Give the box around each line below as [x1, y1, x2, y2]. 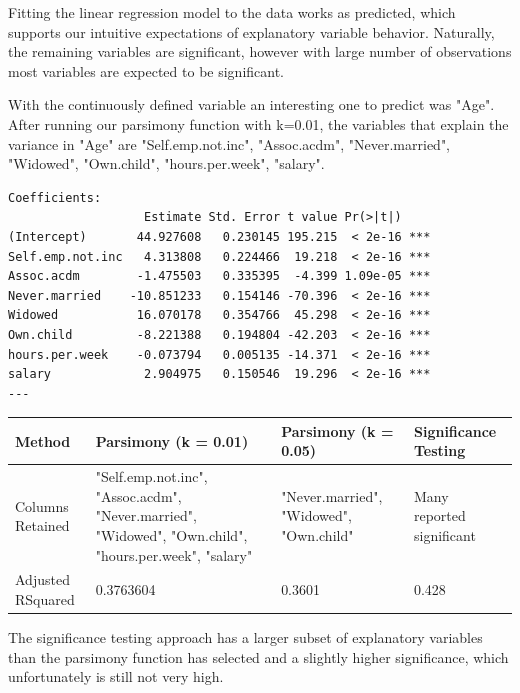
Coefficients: [8, 190, 102, 205]
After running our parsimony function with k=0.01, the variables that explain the [8, 113, 509, 134]
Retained [15, 515, 70, 536]
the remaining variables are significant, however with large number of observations [8, 41, 512, 62]
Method [15, 430, 71, 451]
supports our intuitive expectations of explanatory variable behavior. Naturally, [8, 21, 495, 42]
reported [413, 505, 466, 526]
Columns [15, 495, 69, 516]
